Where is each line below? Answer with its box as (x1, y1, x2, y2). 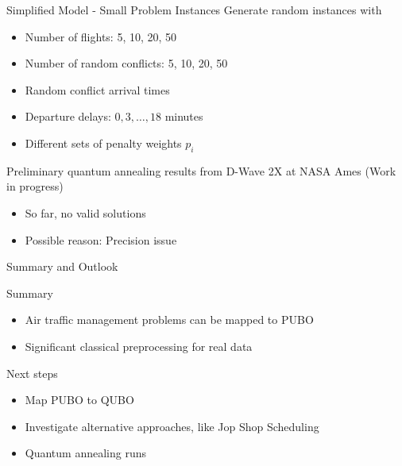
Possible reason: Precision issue (25, 231, 177, 248)
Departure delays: (25, 108, 111, 125)
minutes (164, 108, 203, 125)
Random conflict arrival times (25, 81, 170, 98)
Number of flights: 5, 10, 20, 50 (25, 28, 177, 44)
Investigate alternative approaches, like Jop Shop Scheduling (25, 418, 319, 434)
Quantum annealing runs (25, 445, 147, 461)
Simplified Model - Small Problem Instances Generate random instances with (6, 2, 382, 17)
